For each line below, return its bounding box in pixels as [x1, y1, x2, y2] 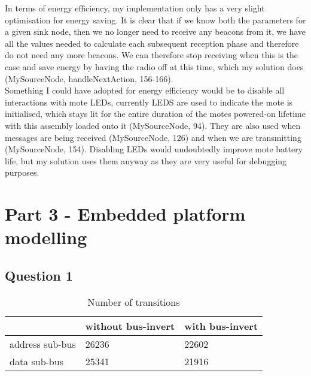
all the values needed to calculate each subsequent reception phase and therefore [5, 37, 299, 49]
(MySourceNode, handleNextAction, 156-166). [5, 72, 173, 85]
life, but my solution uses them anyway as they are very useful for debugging [5, 154, 287, 167]
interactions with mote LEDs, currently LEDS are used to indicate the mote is [5, 95, 293, 108]
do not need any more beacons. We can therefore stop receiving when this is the [5, 49, 298, 61]
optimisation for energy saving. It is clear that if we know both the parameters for [5, 13, 306, 26]
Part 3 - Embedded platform [5, 201, 246, 226]
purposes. [5, 166, 39, 179]
